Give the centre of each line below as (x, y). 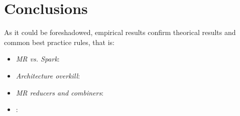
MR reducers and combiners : (60, 92)
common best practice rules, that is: (59, 42)
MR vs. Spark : (38, 59)
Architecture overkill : (48, 75)
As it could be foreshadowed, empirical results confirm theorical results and (120, 32)
